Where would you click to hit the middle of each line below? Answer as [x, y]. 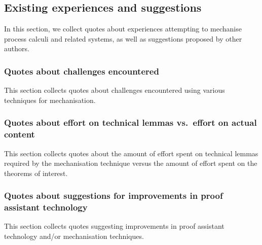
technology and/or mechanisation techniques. [74, 236]
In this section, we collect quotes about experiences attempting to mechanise [123, 29]
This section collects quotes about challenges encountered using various [115, 90]
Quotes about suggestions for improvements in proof [114, 196]
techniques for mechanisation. [50, 100]
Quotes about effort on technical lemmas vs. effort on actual [130, 123]
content [20, 134]
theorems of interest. [36, 173]
